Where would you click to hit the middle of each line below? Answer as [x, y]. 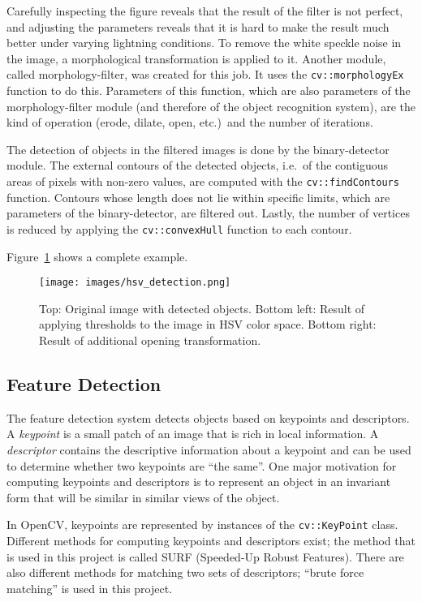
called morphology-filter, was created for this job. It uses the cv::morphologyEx [205, 74]
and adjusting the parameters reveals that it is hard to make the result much [198, 26]
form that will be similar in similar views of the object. [143, 497]
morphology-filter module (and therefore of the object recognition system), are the [211, 106]
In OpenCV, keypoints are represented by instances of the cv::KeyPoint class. [202, 525]
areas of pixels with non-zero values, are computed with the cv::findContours [203, 181]
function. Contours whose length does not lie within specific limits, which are [198, 197]
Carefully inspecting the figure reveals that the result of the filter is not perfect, [205, 11]
